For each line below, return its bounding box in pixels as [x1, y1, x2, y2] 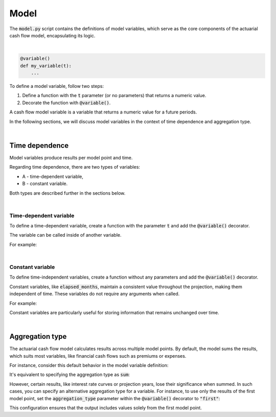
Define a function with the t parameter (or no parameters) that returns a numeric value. [22, 92, 206, 99]
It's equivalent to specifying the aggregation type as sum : [9, 372, 130, 378]
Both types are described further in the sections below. [9, 190, 126, 196]
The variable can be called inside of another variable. [9, 232, 122, 238]
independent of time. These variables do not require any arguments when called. [9, 291, 180, 297]
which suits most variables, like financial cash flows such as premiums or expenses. [9, 353, 187, 359]
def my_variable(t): [20, 63, 72, 68]
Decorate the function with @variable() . [22, 100, 111, 106]
